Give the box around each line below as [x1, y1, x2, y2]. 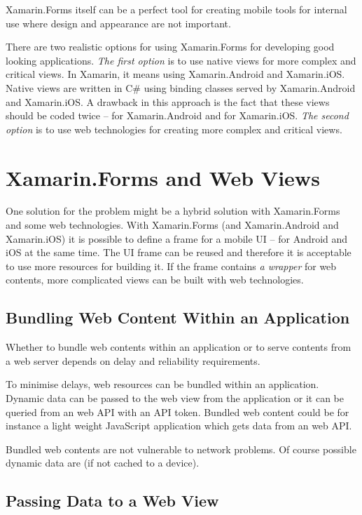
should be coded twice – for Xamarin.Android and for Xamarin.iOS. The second [6, 108, 349, 123]
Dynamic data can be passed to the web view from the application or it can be [6, 391, 344, 406]
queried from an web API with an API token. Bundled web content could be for [6, 404, 349, 419]
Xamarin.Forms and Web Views [6, 163, 320, 192]
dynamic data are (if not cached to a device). [6, 455, 200, 470]
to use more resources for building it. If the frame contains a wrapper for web [6, 258, 337, 273]
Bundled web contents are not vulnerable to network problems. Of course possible [6, 441, 356, 456]
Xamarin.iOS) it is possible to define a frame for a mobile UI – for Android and [6, 231, 348, 246]
